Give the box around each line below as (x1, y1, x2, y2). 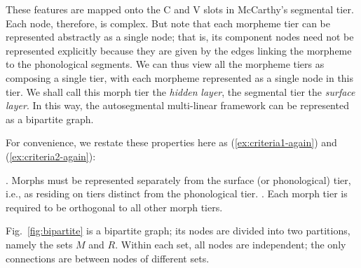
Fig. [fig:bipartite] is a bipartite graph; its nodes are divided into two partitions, (6, 223, 350, 238)
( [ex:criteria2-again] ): (6, 148, 96, 163)
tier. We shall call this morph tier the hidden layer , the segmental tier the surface (6, 84, 355, 99)
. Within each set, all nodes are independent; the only (115, 237, 346, 251)
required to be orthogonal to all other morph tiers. (6, 199, 223, 214)
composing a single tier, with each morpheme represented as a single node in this (6, 70, 354, 85)
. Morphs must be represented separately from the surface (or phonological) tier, (6, 172, 351, 187)
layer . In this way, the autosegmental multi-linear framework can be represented (6, 98, 349, 113)
